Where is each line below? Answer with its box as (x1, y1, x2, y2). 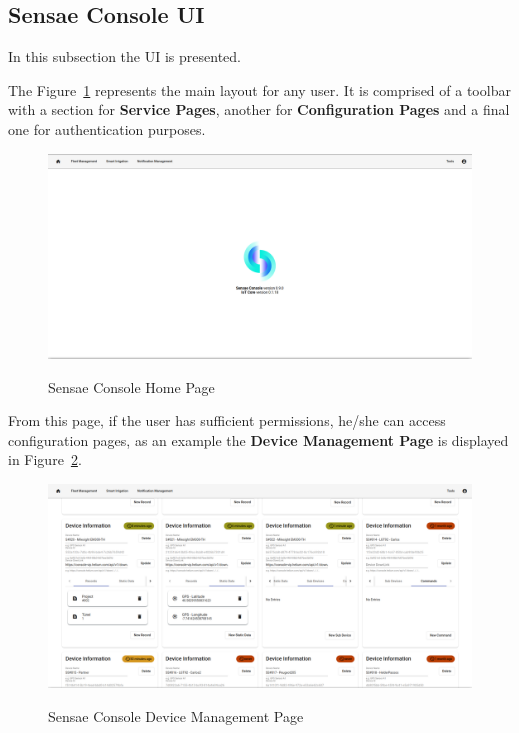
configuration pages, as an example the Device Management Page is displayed (8, 429, 509, 450)
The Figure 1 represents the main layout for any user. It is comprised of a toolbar (8, 79, 511, 100)
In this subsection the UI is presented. (8, 46, 241, 67)
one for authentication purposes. (8, 118, 206, 139)
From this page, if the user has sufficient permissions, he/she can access (8, 410, 446, 431)
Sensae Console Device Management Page (48, 706, 304, 727)
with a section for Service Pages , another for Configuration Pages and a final (8, 99, 510, 120)
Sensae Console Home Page (48, 376, 215, 397)
